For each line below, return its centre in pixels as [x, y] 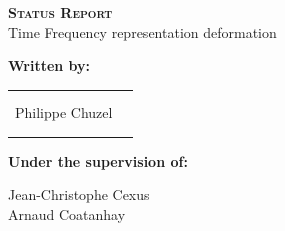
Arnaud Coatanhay [67, 213]
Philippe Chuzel [64, 112]
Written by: [49, 65]
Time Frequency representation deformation [142, 31]
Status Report [60, 12]
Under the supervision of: [98, 160]
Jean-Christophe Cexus [79, 194]
